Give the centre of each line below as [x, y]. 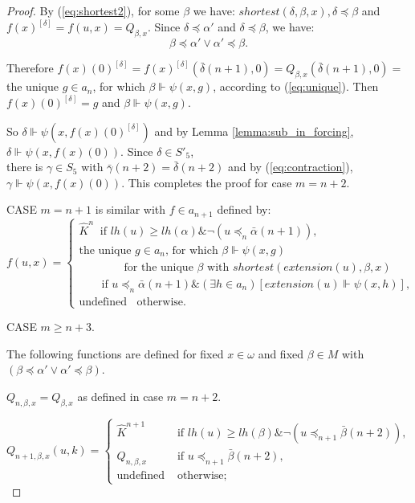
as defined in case [120, 396]
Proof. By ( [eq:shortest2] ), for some [93, 10]
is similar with [130, 209]
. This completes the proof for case [207, 182]
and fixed [281, 353]
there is [25, 167]
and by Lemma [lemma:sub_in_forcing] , [254, 131]
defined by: [244, 209]
